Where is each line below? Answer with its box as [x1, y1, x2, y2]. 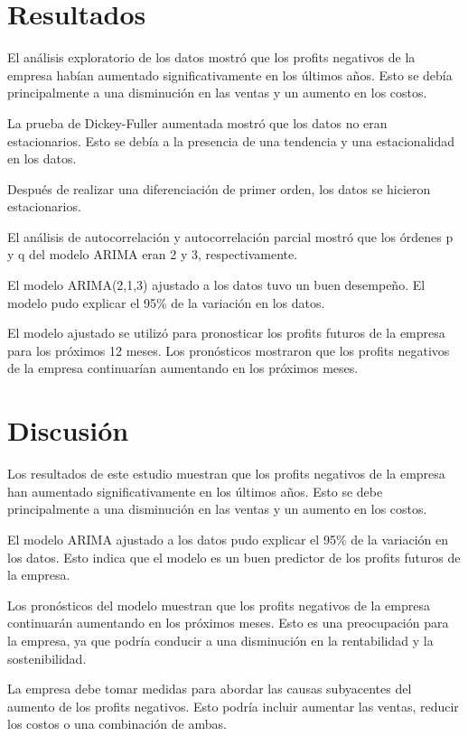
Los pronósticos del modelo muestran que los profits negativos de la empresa [7, 595, 430, 614]
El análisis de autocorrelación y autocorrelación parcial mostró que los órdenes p [7, 227, 454, 246]
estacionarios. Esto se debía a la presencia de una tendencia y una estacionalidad [7, 131, 454, 150]
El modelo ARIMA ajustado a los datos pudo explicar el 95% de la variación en [7, 529, 448, 548]
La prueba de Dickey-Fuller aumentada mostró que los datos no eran [7, 113, 388, 132]
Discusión [7, 412, 129, 449]
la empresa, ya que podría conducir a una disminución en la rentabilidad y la [7, 630, 434, 649]
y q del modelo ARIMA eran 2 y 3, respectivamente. [7, 245, 298, 264]
